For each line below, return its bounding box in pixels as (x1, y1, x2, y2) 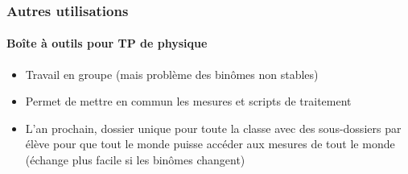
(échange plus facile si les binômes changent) (25, 151, 245, 168)
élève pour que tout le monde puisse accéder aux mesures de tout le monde (25, 135, 395, 152)
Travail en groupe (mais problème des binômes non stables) (25, 65, 319, 82)
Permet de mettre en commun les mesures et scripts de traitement (25, 93, 352, 110)
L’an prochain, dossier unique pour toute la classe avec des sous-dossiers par (25, 119, 402, 136)
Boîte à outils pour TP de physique (6, 35, 208, 52)
